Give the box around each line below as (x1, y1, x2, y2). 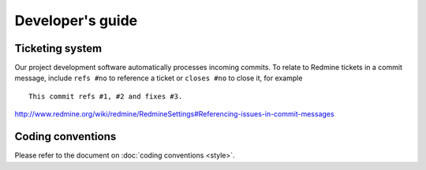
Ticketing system (14, 42, 103, 55)
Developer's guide (14, 12, 138, 29)
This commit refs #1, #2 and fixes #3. (28, 91, 183, 101)
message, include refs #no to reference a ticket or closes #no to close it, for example (14, 73, 303, 83)
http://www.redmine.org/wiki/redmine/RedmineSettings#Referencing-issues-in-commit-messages (14, 109, 334, 119)
